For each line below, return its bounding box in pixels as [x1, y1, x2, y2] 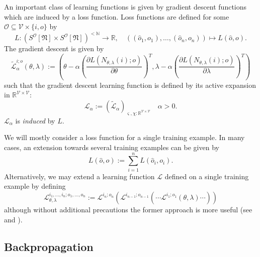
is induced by [15, 115, 55, 125]
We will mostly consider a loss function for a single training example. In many [4, 132, 245, 143]
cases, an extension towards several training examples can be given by [4, 142, 219, 153]
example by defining [4, 181, 66, 191]
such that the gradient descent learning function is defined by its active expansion [4, 79, 256, 90]
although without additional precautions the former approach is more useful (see [4, 204, 252, 214]
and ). [4, 214, 23, 224]
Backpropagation [4, 238, 94, 254]
